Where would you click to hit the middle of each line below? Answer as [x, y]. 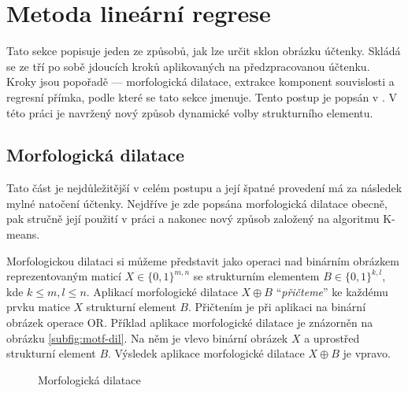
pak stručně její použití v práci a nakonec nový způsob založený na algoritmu [193, 219]
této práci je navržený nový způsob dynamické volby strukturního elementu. [190, 112]
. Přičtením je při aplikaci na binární [277, 307]
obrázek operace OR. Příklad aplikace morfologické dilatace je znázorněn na [190, 323]
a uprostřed [332, 337]
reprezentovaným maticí [64, 276]
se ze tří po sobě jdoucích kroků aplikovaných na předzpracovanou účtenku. [188, 66]
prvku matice [38, 307]
